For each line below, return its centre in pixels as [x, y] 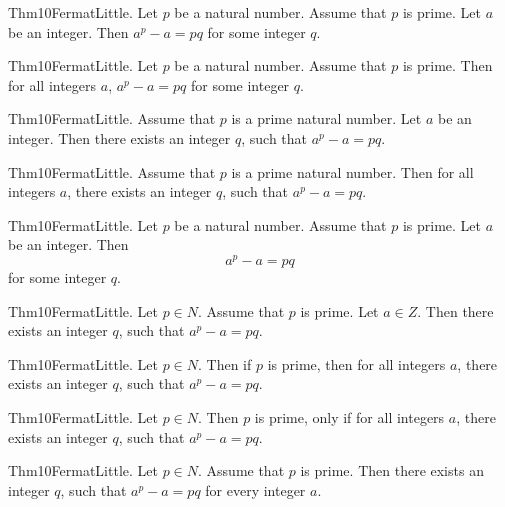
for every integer [255, 489]
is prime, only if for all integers [349, 416]
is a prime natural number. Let [326, 118]
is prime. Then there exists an [392, 470]
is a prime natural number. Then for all [352, 171]
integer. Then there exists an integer [119, 137]
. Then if [225, 363]
